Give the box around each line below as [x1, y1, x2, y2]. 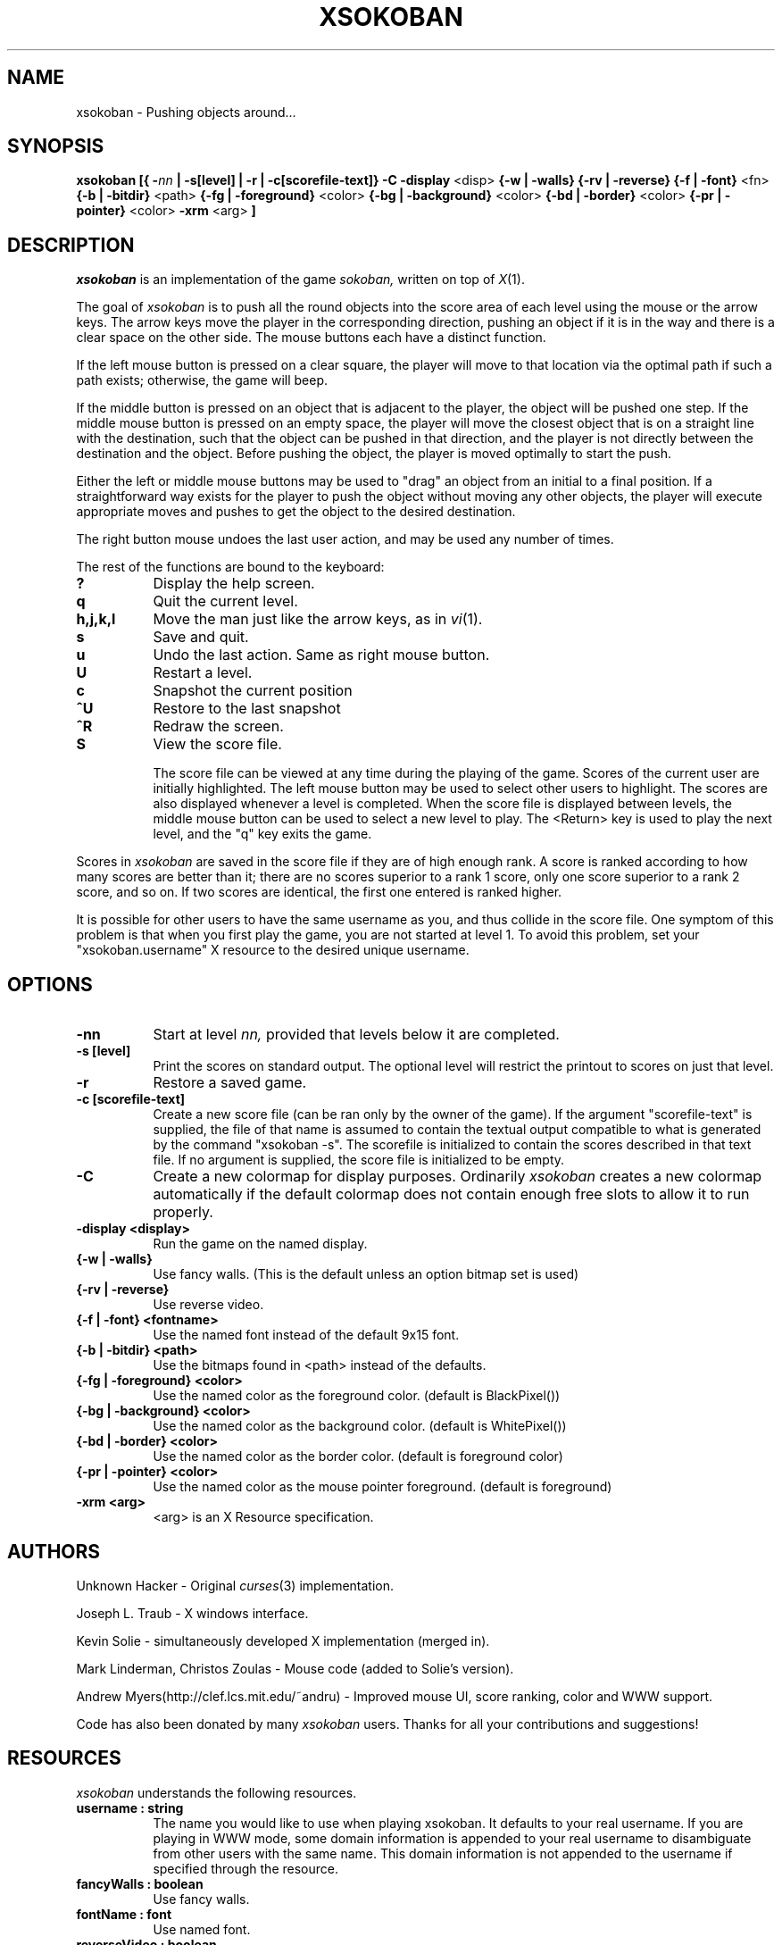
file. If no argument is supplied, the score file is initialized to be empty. [153, 1152, 565, 1168]
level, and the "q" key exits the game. [153, 826, 372, 842]
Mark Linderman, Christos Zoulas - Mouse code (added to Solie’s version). [76, 1660, 514, 1676]
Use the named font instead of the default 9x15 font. [153, 1327, 460, 1343]
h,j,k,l [76, 610, 116, 629]
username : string [76, 1799, 184, 1816]
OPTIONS [7, 972, 93, 996]
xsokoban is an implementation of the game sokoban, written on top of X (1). [76, 271, 525, 288]
